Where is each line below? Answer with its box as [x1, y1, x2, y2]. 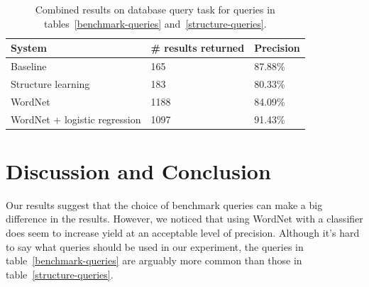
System [11, 40, 47, 55]
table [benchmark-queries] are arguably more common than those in [6, 253, 302, 268]
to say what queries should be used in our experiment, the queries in [6, 239, 304, 254]
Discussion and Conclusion [6, 156, 271, 185]
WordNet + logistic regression [11, 111, 141, 126]
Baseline [11, 59, 47, 74]
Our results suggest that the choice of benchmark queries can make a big [6, 197, 323, 212]
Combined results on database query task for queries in [35, 2, 275, 16]
